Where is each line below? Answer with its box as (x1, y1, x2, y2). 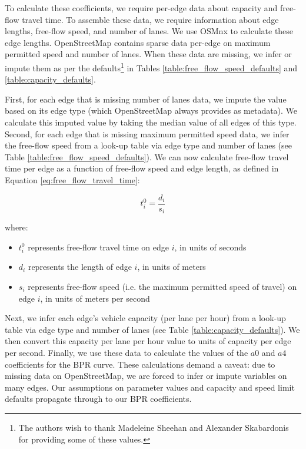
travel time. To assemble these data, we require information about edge (22, 13, 279, 25)
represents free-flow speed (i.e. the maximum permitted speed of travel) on (28, 280, 297, 292)
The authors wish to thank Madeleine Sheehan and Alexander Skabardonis (18, 421, 289, 433)
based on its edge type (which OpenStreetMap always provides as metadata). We (5, 104, 298, 117)
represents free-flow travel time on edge (28, 240, 169, 253)
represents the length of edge (28, 260, 132, 273)
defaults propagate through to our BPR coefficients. (5, 392, 192, 405)
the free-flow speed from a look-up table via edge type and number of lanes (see (5, 139, 292, 151)
